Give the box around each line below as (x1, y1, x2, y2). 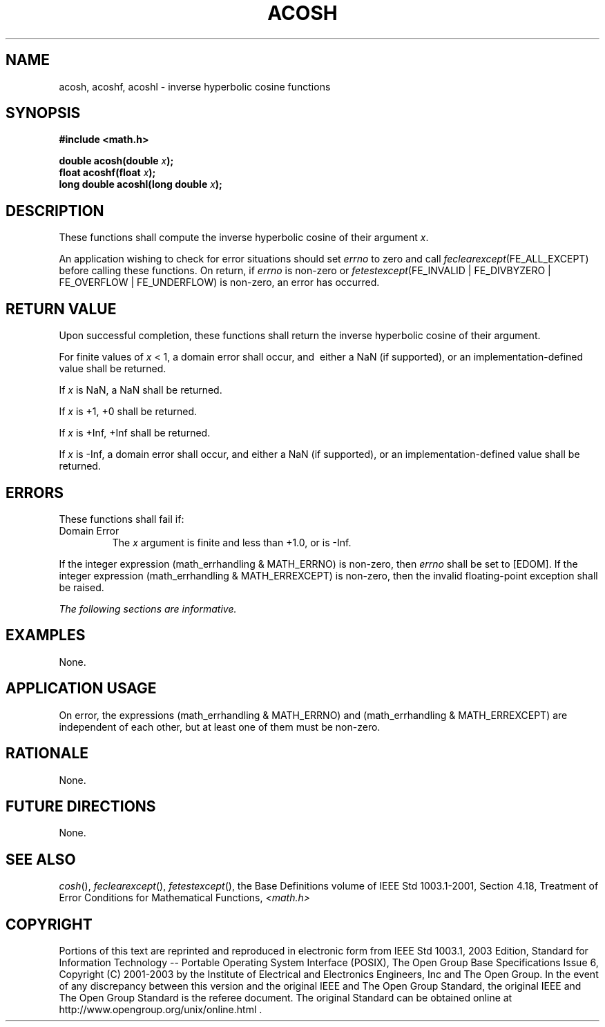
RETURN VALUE (6, 300, 117, 318)
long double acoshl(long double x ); (59, 178, 222, 191)
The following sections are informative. (59, 602, 237, 615)
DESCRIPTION (6, 202, 104, 220)
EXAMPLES (6, 626, 86, 644)
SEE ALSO (6, 850, 76, 868)
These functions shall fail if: (59, 512, 184, 525)
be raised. (59, 581, 104, 593)
